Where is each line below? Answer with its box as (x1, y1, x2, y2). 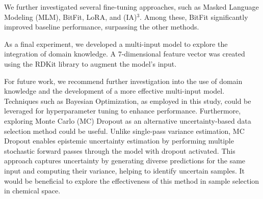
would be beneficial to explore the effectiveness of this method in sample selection (4, 175, 259, 186)
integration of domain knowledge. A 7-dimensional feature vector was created (4, 48, 245, 59)
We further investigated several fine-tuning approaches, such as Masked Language (4, 2, 259, 12)
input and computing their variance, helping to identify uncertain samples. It (4, 165, 245, 176)
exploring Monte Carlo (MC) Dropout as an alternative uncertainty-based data (4, 115, 251, 126)
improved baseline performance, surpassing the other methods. (4, 21, 199, 32)
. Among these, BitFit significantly (140, 11, 248, 22)
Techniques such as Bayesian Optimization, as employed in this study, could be (4, 95, 251, 106)
